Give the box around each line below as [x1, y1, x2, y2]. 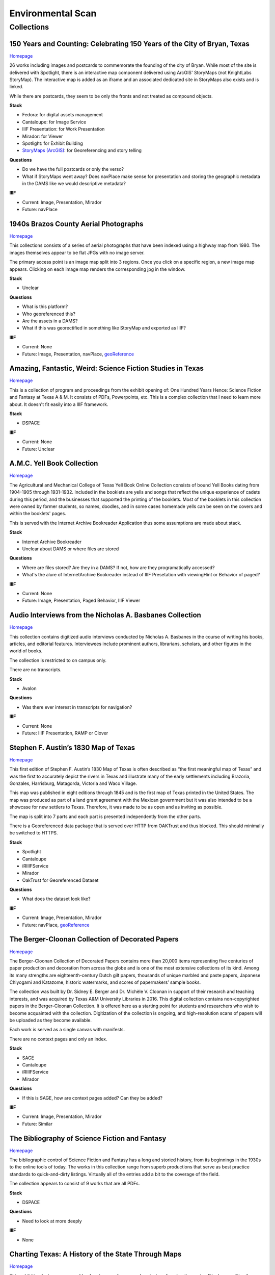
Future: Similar [22, 1120, 53, 1127]
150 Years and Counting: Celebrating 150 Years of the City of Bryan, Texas [9, 39, 250, 48]
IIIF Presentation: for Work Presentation [22, 126, 105, 132]
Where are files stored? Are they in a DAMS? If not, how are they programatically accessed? [22, 564, 215, 571]
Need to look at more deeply [22, 1218, 82, 1224]
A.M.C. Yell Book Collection [9, 459, 98, 468]
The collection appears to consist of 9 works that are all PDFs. [9, 1181, 140, 1187]
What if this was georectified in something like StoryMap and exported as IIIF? [22, 325, 186, 331]
